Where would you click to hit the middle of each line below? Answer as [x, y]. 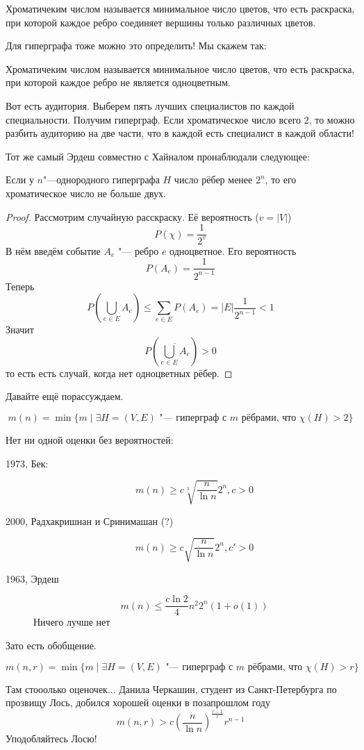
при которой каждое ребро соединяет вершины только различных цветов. [161, 22]
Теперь [20, 286]
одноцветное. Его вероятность [233, 250]
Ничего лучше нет [72, 622]
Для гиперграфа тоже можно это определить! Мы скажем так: [136, 45]
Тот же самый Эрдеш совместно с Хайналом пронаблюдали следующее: [158, 156]
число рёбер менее [213, 180]
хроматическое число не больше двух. [86, 193]
